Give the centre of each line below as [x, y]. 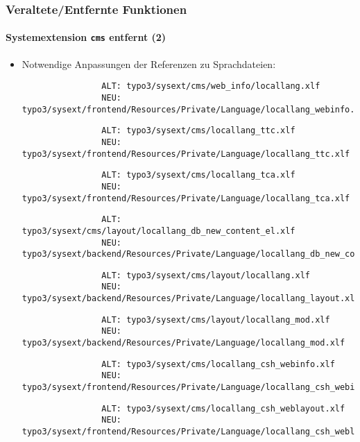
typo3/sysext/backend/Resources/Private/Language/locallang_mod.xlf [183, 343]
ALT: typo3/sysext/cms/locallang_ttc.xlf [198, 131]
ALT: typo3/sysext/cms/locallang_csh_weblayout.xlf [223, 408]
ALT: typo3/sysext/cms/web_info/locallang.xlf [211, 86]
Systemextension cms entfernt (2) [86, 37]
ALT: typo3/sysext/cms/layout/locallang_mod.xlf [216, 320]
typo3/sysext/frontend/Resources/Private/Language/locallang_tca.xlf [186, 198]
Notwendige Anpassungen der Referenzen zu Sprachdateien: [149, 63]
